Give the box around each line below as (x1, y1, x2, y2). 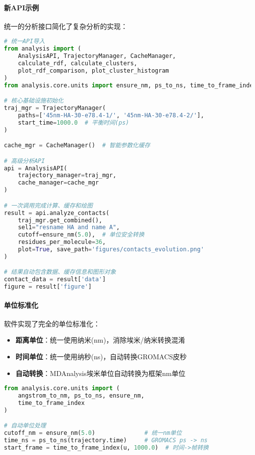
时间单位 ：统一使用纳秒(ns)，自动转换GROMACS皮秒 (15, 351, 187, 362)
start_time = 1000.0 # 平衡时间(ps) (18, 119, 129, 126)
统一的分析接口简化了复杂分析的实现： (4, 21, 127, 31)
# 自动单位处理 (4, 422, 46, 429)
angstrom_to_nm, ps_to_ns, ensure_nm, (18, 392, 145, 400)
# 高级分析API (4, 157, 45, 164)
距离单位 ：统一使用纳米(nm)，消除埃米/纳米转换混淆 (15, 335, 185, 345)
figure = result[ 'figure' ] (4, 283, 92, 291)
